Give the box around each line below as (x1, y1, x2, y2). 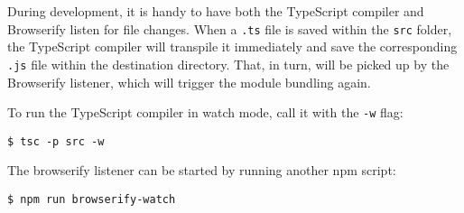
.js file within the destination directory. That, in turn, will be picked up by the (7, 54, 450, 73)
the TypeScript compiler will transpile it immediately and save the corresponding (7, 37, 458, 56)
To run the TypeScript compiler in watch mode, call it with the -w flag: (7, 103, 404, 122)
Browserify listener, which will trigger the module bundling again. (7, 72, 371, 91)
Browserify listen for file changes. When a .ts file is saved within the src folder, (7, 19, 452, 38)
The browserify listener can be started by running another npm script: (7, 161, 396, 180)
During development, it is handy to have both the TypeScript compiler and (7, 2, 424, 20)
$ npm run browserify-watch (7, 193, 176, 206)
